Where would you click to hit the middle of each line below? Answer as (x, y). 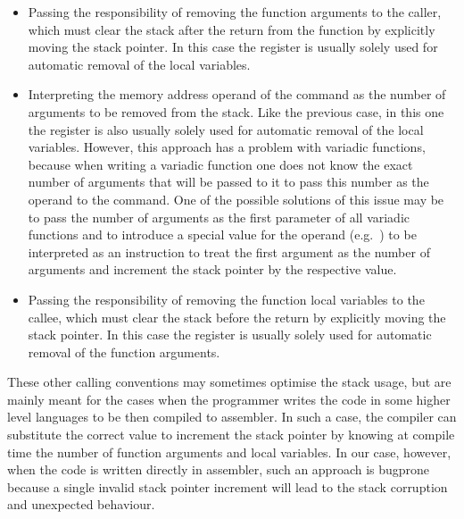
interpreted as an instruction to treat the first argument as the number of (229, 251)
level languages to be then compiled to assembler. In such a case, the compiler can (232, 417)
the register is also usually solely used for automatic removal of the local (226, 129)
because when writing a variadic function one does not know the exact (220, 164)
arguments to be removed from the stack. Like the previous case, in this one (236, 111)
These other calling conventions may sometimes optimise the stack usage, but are (229, 382)
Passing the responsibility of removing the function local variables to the (226, 299)
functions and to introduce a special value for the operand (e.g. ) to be (222, 234)
